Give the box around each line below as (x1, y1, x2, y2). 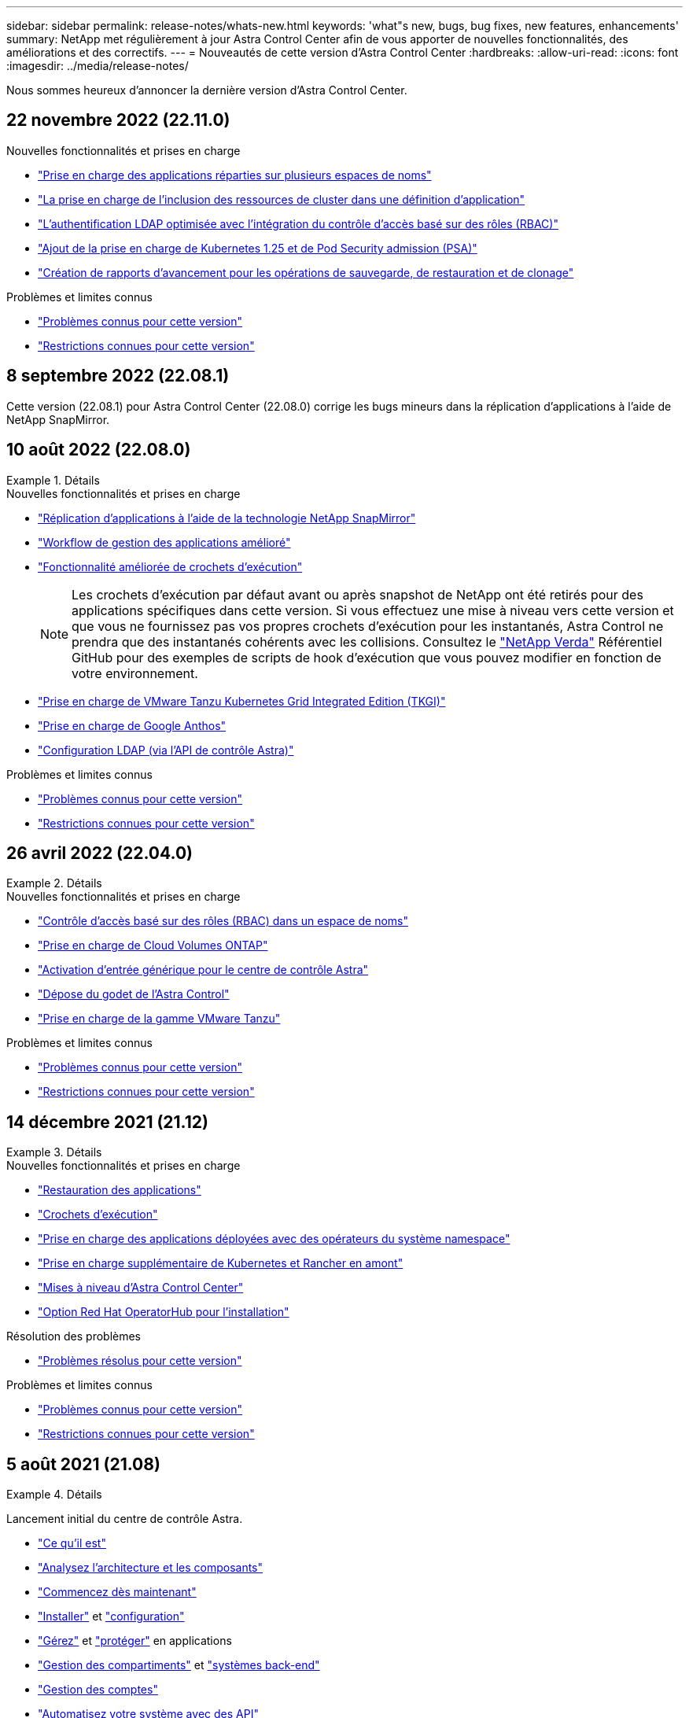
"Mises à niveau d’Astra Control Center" (38, 1281, 244, 1295)
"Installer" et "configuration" (38, 1609, 185, 1624)
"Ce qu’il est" (38, 1536, 106, 1550)
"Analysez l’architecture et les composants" (38, 1561, 263, 1575)
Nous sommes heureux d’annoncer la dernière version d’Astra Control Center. (6, 83, 407, 97)
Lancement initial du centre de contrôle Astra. (6, 1512, 243, 1526)
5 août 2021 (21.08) (6, 1454, 160, 1474)
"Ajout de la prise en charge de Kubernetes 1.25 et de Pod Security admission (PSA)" (38, 241, 477, 255)
